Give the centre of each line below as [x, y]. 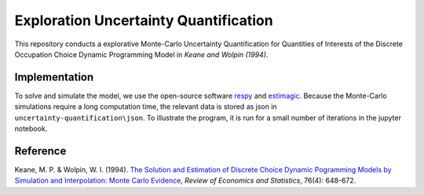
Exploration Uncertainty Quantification [144, 20]
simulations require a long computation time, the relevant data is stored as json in [146, 107]
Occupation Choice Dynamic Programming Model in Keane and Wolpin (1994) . [141, 54]
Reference [40, 151]
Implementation [54, 77]
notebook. [31, 128]
